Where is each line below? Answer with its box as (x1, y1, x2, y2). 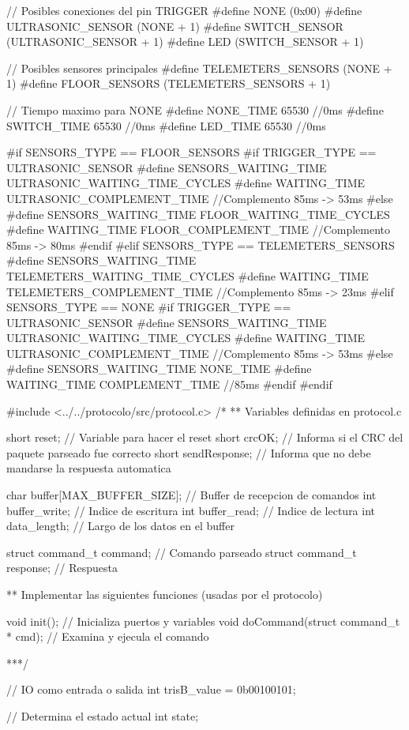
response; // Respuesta (6, 559, 118, 576)
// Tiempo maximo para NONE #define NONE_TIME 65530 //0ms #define (6, 101, 384, 118)
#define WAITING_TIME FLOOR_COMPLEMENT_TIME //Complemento (6, 221, 391, 238)
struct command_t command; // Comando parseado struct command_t (6, 544, 357, 560)
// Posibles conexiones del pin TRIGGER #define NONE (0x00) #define (6, 2, 362, 18)
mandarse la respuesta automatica (6, 460, 171, 476)
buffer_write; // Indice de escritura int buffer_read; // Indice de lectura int (6, 502, 376, 518)
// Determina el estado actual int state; (6, 707, 199, 724)
